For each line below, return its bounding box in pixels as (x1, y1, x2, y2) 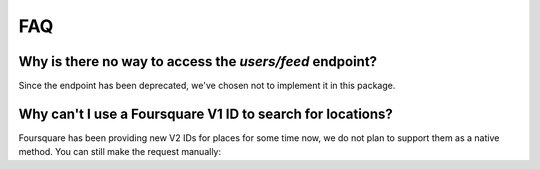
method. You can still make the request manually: (18, 146, 222, 158)
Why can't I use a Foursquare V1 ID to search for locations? (18, 105, 394, 122)
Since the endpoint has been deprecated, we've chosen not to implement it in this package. (18, 80, 396, 92)
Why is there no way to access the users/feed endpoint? (18, 53, 378, 70)
